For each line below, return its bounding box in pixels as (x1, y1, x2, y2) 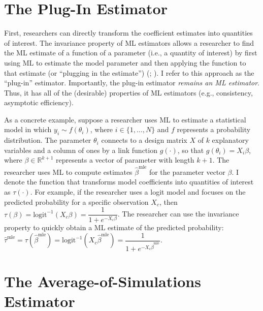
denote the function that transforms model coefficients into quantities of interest (4, 176, 254, 187)
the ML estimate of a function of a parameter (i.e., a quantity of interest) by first (4, 47, 257, 58)
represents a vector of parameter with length (55, 154, 194, 165)
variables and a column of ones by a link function (4, 144, 157, 155)
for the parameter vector (149, 166, 225, 177)
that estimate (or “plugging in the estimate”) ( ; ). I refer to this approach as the (4, 67, 254, 78)
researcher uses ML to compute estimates (4, 166, 133, 177)
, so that (177, 144, 204, 155)
